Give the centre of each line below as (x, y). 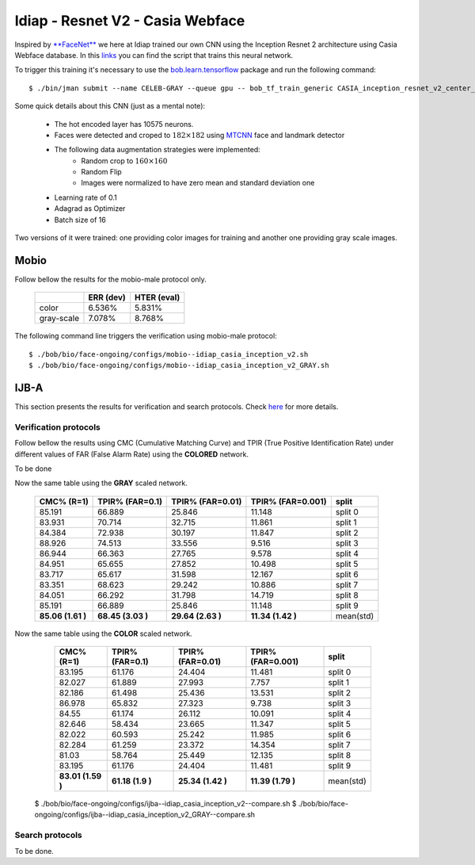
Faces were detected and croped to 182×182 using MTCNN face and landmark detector (199, 135)
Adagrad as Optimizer (90, 209)
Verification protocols (57, 427)
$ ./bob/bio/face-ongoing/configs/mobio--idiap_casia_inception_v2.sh (169, 354)
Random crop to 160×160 (124, 161)
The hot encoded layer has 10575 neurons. (124, 124)
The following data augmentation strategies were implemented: (157, 150)
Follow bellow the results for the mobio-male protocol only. (111, 279)
